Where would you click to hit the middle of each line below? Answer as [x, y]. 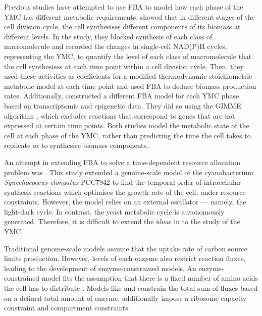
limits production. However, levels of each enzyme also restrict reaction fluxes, [125, 258]
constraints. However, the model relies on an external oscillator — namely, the [125, 202]
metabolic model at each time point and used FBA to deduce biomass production [130, 86]
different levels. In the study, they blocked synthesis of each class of [108, 36]
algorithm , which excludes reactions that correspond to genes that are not [120, 115]
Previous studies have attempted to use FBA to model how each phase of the [124, 7]
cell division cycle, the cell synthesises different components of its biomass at [122, 27]
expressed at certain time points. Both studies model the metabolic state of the [127, 125]
